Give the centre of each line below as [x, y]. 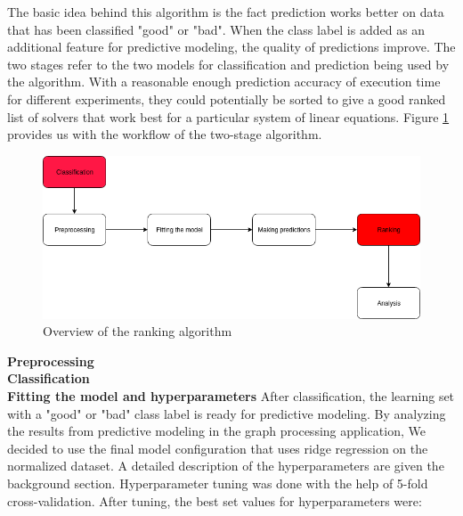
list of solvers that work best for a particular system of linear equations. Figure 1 [228, 116]
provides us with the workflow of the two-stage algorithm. [165, 134]
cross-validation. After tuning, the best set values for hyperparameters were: [215, 500]
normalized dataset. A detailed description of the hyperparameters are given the [226, 466]
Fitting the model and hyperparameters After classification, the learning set [231, 396]
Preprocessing [51, 360]
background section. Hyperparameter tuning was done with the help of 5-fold [218, 483]
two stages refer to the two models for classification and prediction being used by [228, 64]
